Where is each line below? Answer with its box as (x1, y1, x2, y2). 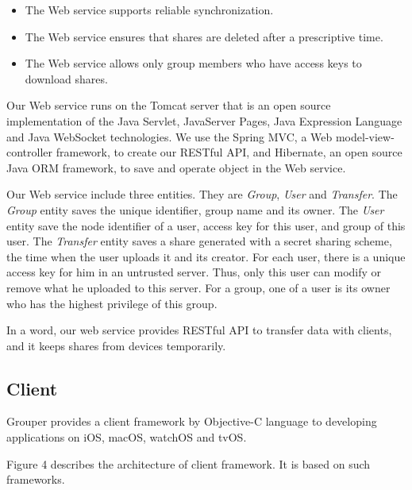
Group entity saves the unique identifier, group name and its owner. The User (6, 201, 384, 218)
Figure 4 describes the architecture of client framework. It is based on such (6, 455, 371, 472)
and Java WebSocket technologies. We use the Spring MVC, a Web (6, 128, 333, 145)
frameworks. (6, 471, 65, 488)
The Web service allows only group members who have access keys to (25, 55, 362, 71)
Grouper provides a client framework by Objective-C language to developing (6, 413, 377, 430)
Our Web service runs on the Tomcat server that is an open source (6, 97, 331, 114)
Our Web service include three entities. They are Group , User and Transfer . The (6, 186, 398, 203)
